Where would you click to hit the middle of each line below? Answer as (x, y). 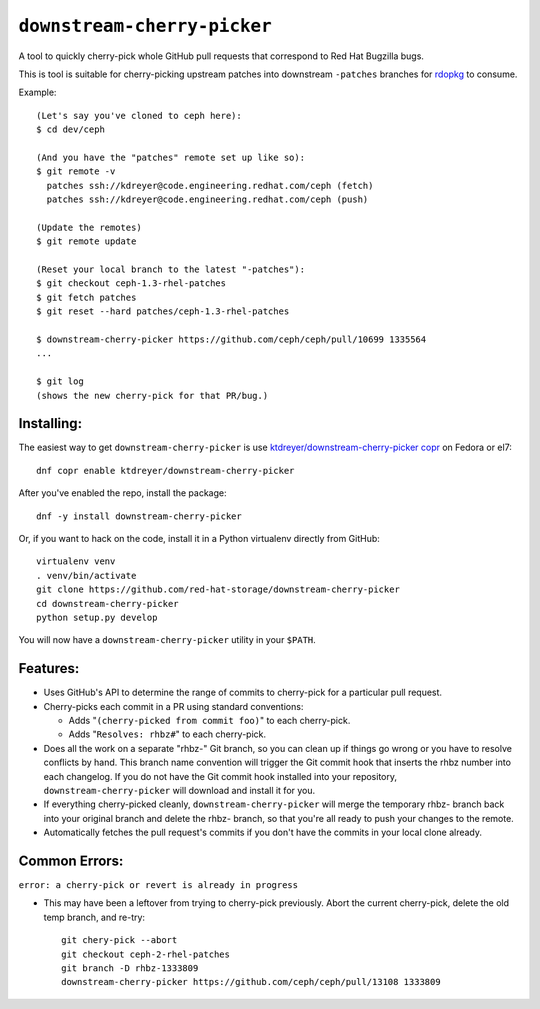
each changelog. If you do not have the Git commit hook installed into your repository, (220, 776)
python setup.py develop (97, 617)
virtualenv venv (76, 561)
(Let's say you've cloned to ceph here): (139, 115)
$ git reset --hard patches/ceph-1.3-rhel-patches (163, 311)
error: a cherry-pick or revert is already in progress (158, 885)
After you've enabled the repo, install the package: (122, 493)
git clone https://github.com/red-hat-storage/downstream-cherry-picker (218, 589)
